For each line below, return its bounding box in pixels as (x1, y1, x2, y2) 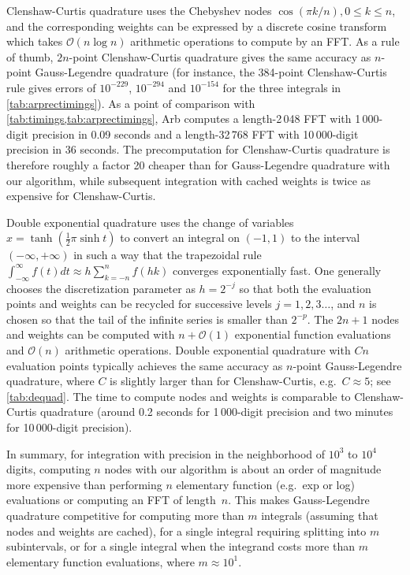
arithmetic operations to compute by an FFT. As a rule (130, 33, 400, 50)
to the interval (290, 229, 360, 246)
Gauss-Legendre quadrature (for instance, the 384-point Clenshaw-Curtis (35, 64, 387, 80)
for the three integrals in (222, 79, 341, 95)
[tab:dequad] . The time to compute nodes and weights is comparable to (6, 388, 351, 404)
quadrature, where (6, 373, 95, 389)
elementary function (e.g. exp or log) (176, 476, 355, 492)
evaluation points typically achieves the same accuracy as (6, 357, 283, 373)
